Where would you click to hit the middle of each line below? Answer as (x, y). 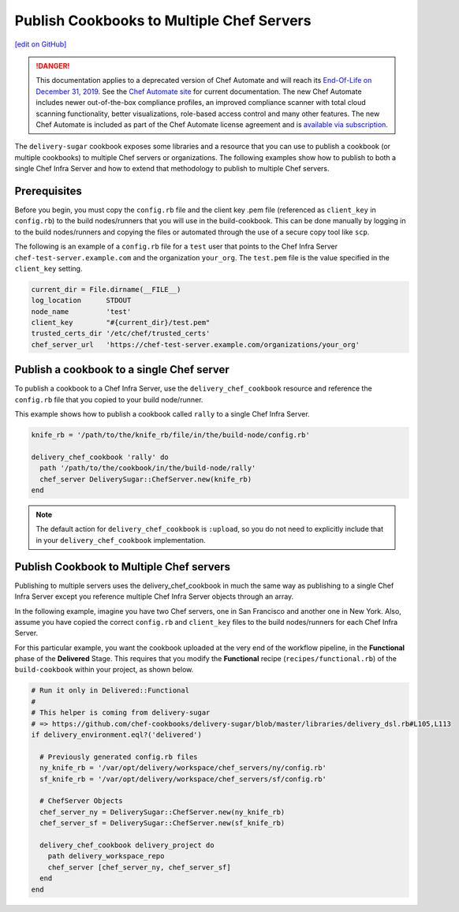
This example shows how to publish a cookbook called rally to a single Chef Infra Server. (162, 414)
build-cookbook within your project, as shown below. (104, 670)
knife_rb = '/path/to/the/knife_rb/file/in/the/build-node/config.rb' (171, 435)
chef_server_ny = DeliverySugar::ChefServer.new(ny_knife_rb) (162, 812)
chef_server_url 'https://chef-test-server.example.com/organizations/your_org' (196, 344)
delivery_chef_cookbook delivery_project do (127, 845)
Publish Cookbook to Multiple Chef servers (123, 567)
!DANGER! (53, 65)
